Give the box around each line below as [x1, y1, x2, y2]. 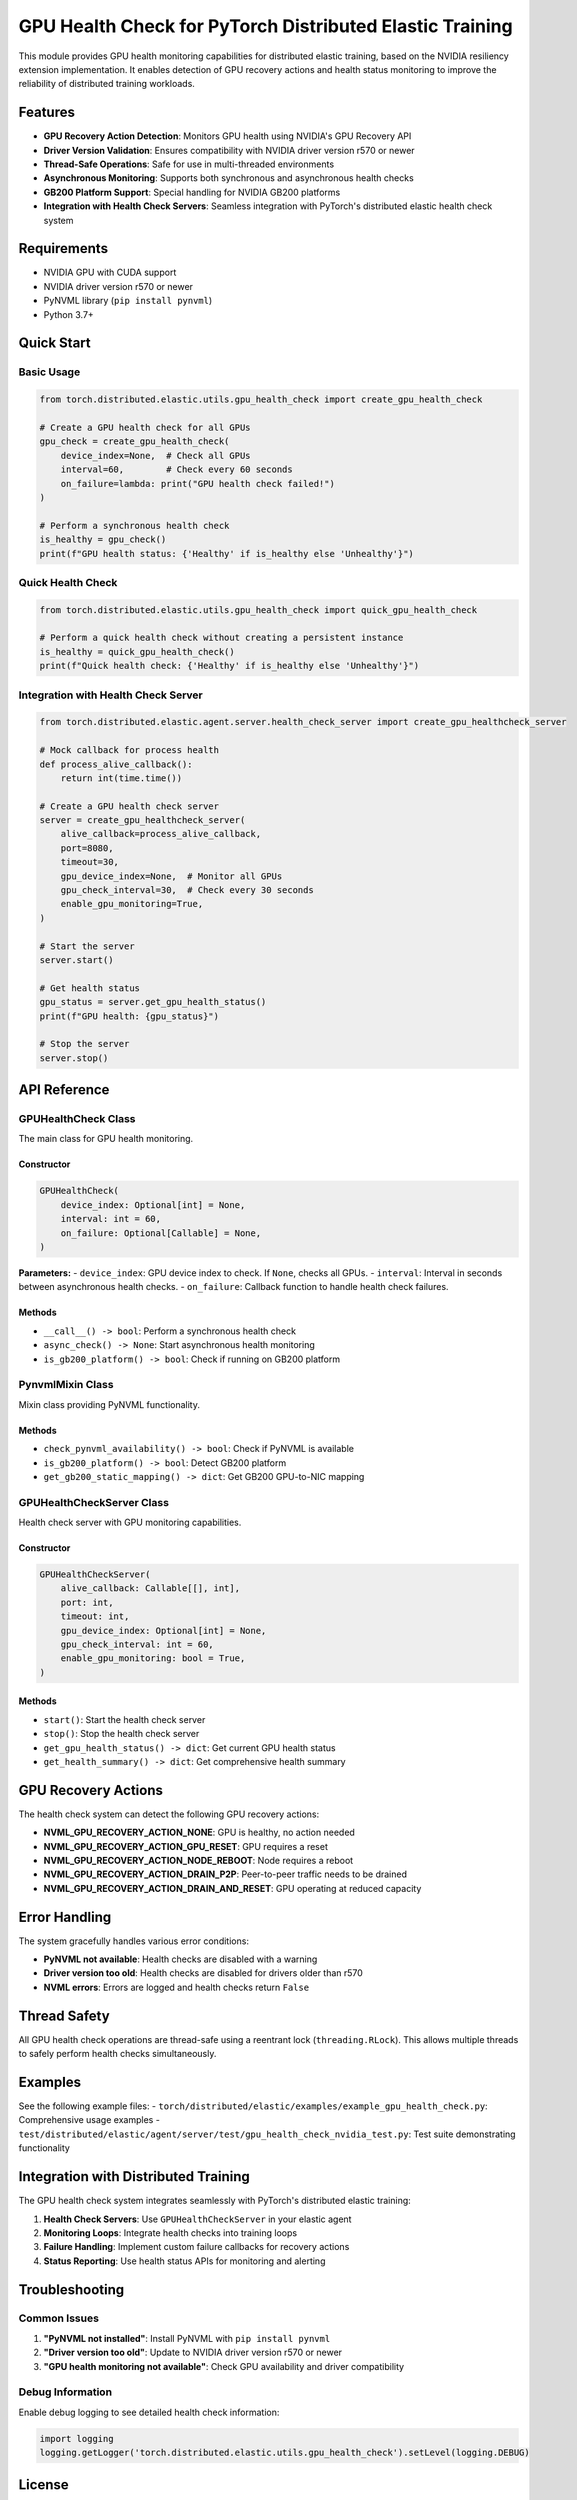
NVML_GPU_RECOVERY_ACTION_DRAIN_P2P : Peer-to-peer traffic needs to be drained [43, 1868, 408, 1880]
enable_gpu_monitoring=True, [60, 898, 204, 910]
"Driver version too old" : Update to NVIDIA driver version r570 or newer [43, 2346, 343, 2359]
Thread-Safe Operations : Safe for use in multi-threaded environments [43, 158, 335, 170]
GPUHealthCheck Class [18, 1112, 136, 1126]
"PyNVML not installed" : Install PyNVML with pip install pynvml [43, 2332, 331, 2344]
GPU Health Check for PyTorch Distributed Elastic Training [18, 15, 514, 37]
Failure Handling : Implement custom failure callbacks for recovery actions [43, 2241, 350, 2253]
